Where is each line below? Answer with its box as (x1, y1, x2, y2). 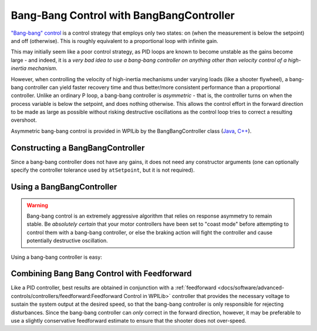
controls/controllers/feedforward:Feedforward (11, 292, 123, 299)
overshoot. (11, 116, 38, 123)
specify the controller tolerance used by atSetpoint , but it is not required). (11, 166, 195, 173)
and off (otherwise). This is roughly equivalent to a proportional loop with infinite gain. (11, 37, 218, 44)
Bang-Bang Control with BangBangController (11, 9, 235, 22)
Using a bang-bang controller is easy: (11, 253, 103, 260)
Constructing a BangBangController (11, 143, 145, 153)
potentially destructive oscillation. (26, 237, 108, 244)
